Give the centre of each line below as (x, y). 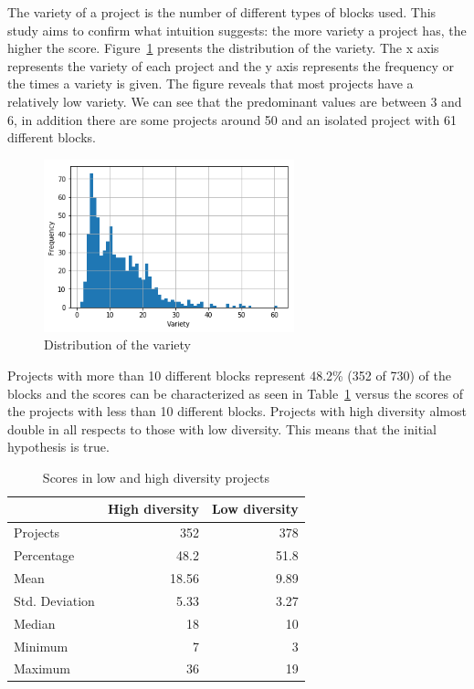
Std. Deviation (54, 600)
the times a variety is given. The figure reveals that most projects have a (211, 84)
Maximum (42, 668)
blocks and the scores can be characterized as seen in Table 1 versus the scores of (235, 393)
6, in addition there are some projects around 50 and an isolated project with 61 (232, 119)
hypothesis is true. (58, 447)
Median (35, 623)
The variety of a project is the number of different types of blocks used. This (222, 12)
